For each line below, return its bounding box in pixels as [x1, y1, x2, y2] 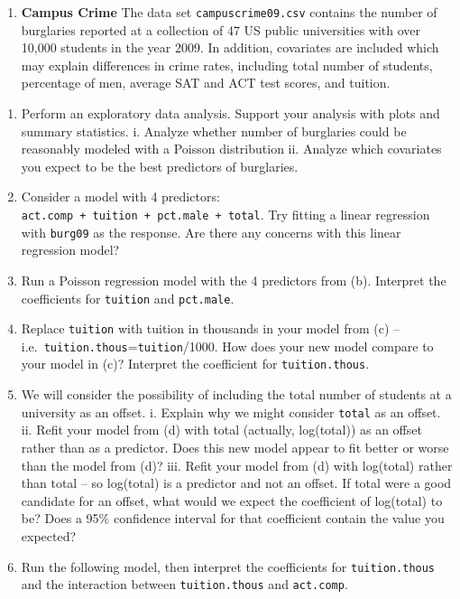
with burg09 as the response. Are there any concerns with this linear [21, 222, 401, 241]
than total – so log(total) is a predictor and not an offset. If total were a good [21, 473, 452, 492]
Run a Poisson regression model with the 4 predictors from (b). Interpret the [21, 270, 446, 289]
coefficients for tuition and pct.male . [21, 288, 235, 307]
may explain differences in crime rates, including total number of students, [21, 55, 433, 74]
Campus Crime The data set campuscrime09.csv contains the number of [21, 3, 437, 21]
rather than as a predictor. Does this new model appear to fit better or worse [21, 437, 449, 456]
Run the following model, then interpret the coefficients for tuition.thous [21, 557, 436, 576]
